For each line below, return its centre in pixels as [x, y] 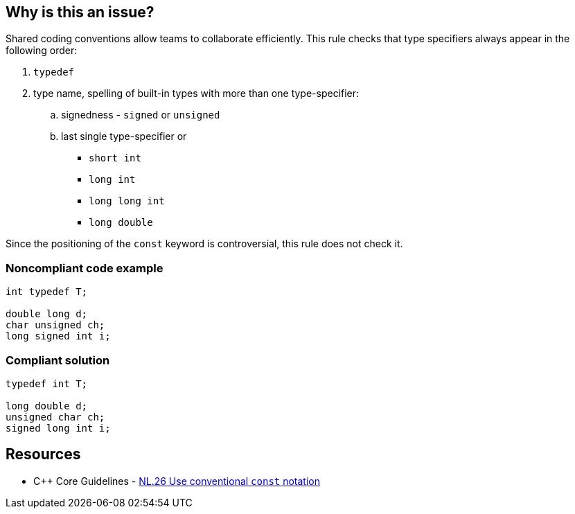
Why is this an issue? [80, 12]
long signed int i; [58, 336]
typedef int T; [47, 383]
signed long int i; [58, 428]
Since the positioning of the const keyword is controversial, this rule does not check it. [204, 244]
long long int [127, 201]
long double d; [47, 406]
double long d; [47, 314]
